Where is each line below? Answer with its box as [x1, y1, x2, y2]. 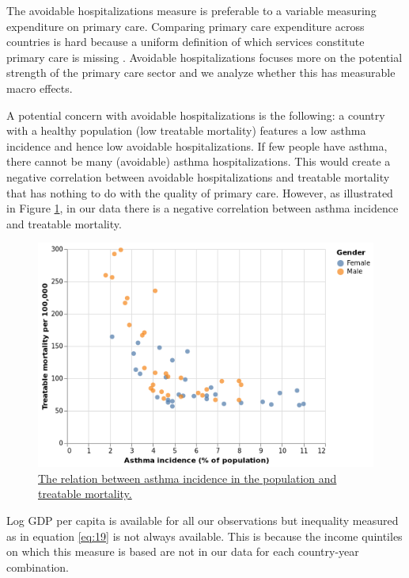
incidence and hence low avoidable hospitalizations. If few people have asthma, [6, 137, 388, 154]
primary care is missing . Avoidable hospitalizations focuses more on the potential [6, 48, 403, 65]
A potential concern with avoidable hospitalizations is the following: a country [6, 106, 385, 123]
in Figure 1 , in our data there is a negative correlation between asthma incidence [6, 200, 399, 216]
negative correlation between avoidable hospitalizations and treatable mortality [6, 168, 390, 185]
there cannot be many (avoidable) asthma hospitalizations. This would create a [6, 153, 391, 170]
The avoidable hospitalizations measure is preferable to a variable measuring [6, 2, 377, 18]
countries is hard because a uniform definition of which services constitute [6, 33, 365, 50]
